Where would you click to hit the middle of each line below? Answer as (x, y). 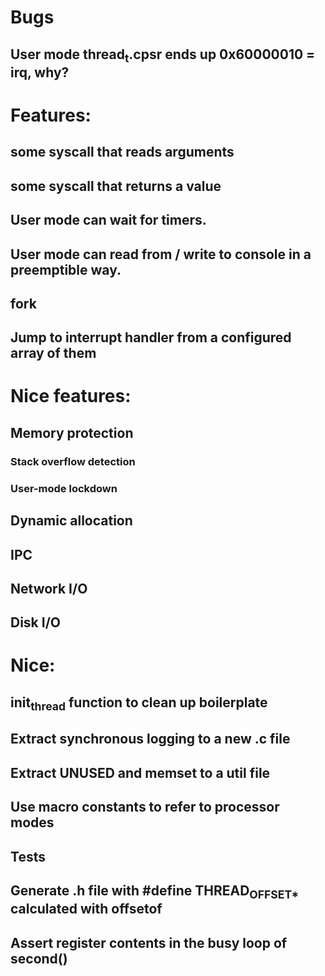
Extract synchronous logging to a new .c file (150, 739)
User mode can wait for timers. (108, 220)
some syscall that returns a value (116, 186)
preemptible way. (66, 269)
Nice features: (71, 396)
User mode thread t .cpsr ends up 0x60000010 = (163, 55)
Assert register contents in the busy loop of (149, 942)
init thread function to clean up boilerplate (139, 704)
